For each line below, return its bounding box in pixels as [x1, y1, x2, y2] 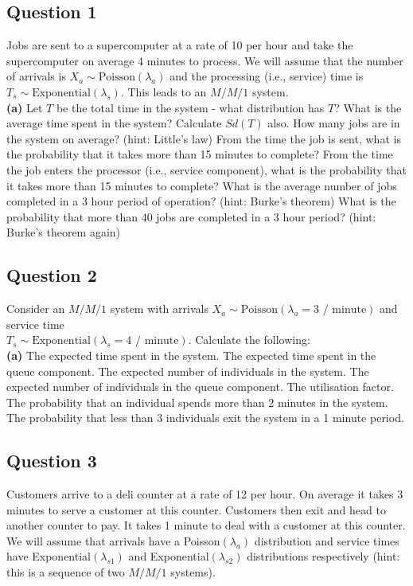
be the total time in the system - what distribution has [56, 99, 325, 115]
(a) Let [6, 99, 43, 115]
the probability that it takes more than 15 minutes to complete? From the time [6, 146, 393, 162]
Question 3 [6, 448, 97, 473]
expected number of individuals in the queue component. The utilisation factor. [6, 378, 394, 395]
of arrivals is [6, 68, 66, 84]
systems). [170, 564, 216, 580]
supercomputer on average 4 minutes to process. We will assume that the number [6, 52, 403, 68]
